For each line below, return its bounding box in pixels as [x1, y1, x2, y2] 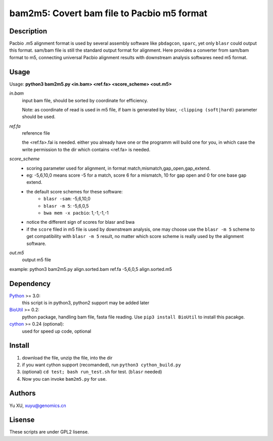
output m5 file [22, 257, 52, 263]
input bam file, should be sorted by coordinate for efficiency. [22, 97, 149, 103]
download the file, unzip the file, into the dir [22, 354, 113, 360]
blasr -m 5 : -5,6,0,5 [43, 203, 89, 209]
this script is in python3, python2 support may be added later [22, 300, 150, 306]
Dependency [9, 279, 51, 288]
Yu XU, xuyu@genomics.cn [9, 403, 66, 409]
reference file [22, 130, 50, 136]
